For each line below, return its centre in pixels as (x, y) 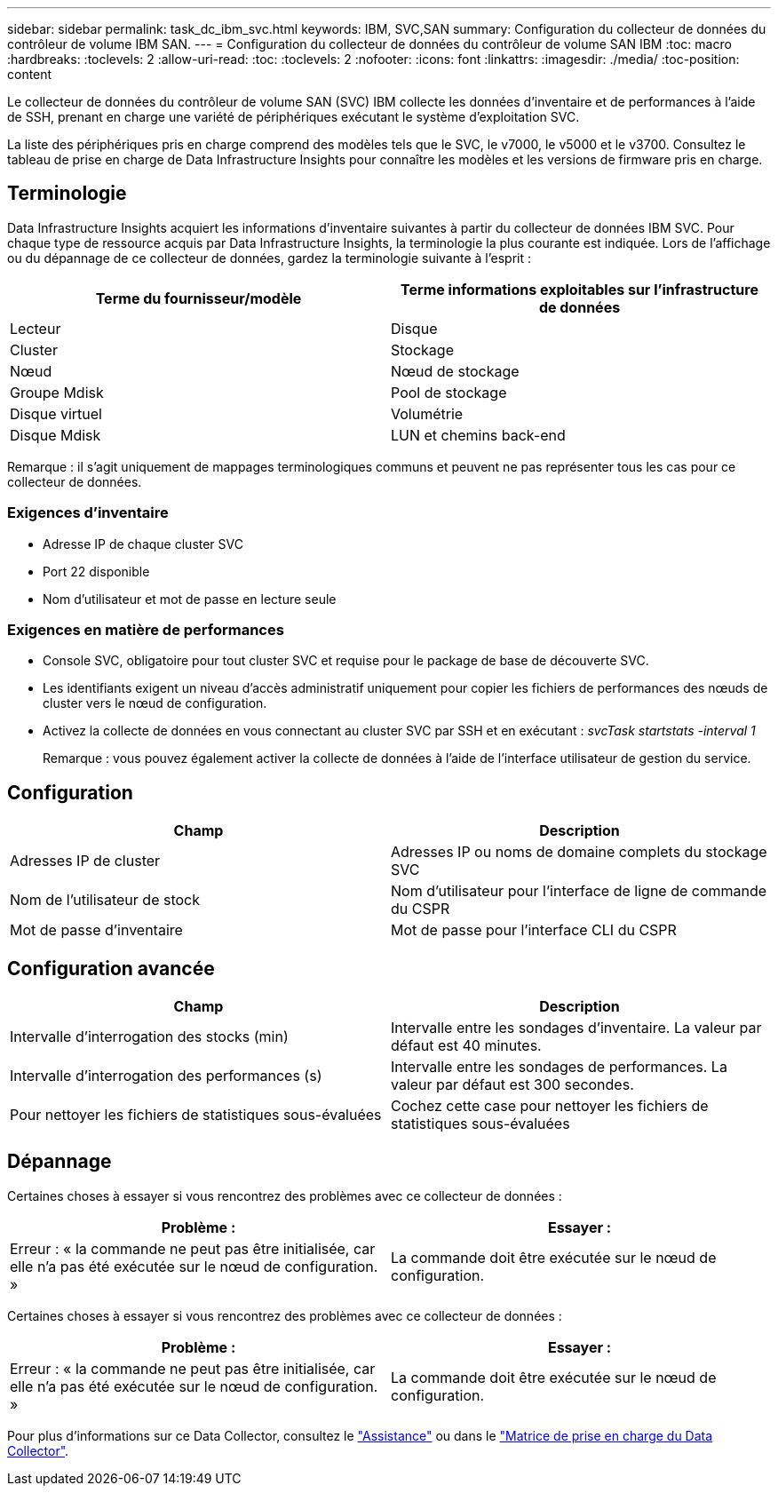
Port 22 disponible (96, 571)
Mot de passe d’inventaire (96, 930)
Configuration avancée (111, 968)
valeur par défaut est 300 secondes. (512, 1085)
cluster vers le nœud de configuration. (155, 703)
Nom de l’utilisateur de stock (105, 900)
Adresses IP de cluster (85, 861)
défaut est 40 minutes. (466, 1046)
